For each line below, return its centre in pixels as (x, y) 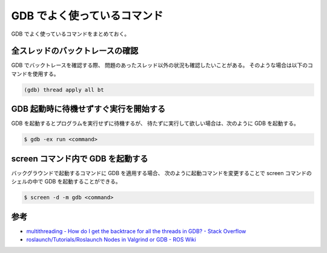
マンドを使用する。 (35, 74)
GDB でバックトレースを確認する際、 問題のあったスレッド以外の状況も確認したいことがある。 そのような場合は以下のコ (162, 65)
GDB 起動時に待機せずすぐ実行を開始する (88, 109)
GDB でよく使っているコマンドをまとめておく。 (71, 34)
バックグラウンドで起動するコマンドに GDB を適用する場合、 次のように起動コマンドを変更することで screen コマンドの (161, 173)
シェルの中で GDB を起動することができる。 (66, 182)
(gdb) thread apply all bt (64, 90)
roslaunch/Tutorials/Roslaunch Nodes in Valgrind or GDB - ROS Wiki (111, 240)
